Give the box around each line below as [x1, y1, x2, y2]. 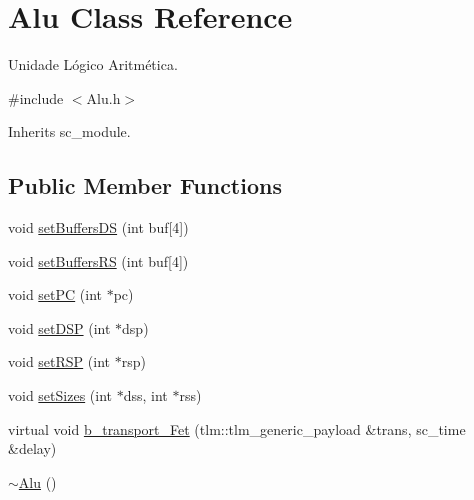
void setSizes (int [8, 385, 112, 406]
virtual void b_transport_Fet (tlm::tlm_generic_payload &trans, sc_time [8, 418, 466, 439]
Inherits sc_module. [8, 121, 131, 142]
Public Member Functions [8, 170, 282, 201]
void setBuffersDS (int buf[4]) [8, 217, 189, 238]
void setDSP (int [8, 317, 111, 338]
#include [8, 87, 64, 108]
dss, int [123, 385, 168, 406]
